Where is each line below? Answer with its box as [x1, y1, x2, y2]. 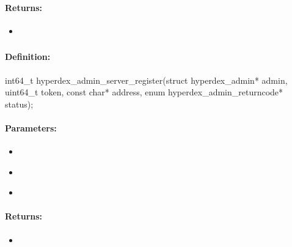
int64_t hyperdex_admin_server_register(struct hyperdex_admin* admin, [5, 73, 288, 86]
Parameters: [5, 121, 57, 134]
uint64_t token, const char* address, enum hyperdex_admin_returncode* [5, 86, 283, 98]
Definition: [5, 50, 51, 63]
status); [5, 97, 34, 110]
